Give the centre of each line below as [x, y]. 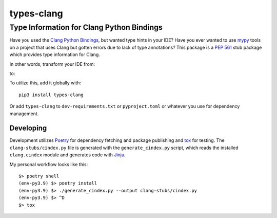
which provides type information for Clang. [55, 55]
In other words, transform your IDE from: [52, 64]
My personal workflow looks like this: [49, 164]
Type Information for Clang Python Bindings [86, 27]
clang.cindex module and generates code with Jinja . [67, 155]
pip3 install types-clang [51, 95]
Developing [28, 128]
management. [24, 114]
